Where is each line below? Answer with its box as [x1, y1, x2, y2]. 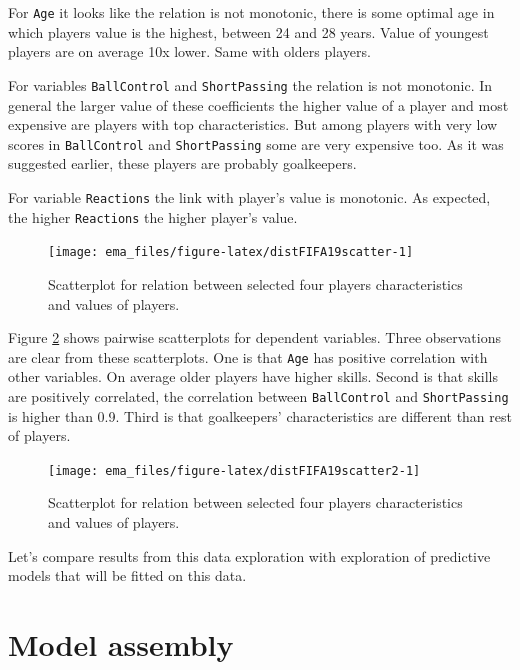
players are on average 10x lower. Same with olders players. [8, 41, 371, 62]
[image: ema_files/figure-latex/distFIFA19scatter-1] [48, 245, 414, 260]
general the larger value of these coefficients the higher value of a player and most [8, 94, 509, 115]
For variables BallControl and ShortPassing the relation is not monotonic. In [8, 74, 493, 95]
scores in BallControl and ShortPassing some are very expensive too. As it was [8, 133, 504, 154]
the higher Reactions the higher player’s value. [8, 206, 298, 227]
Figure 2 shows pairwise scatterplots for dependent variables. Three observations [8, 327, 502, 348]
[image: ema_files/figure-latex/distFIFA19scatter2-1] [48, 463, 421, 478]
